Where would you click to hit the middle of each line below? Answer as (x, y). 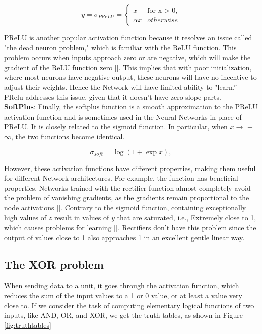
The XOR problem (54, 264)
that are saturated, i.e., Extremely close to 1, (187, 217)
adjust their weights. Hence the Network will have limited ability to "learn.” (121, 87)
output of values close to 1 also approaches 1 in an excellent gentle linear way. (124, 237)
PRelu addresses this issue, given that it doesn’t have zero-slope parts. (113, 97)
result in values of (82, 217)
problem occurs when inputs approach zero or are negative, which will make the (127, 57)
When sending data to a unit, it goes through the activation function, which (122, 285)
